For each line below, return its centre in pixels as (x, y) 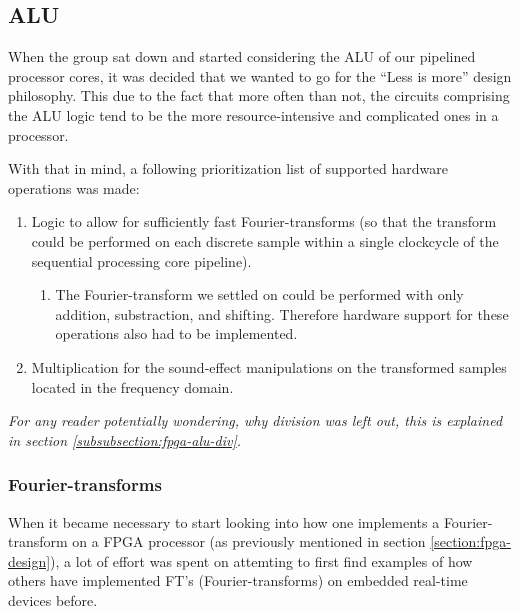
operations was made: (74, 187)
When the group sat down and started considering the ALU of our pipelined (242, 56)
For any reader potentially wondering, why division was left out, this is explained (255, 420)
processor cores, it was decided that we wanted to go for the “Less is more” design (260, 75)
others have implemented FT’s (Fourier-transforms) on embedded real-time (238, 580)
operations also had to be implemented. (176, 333)
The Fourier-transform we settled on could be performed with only (259, 294)
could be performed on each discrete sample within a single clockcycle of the (265, 240)
